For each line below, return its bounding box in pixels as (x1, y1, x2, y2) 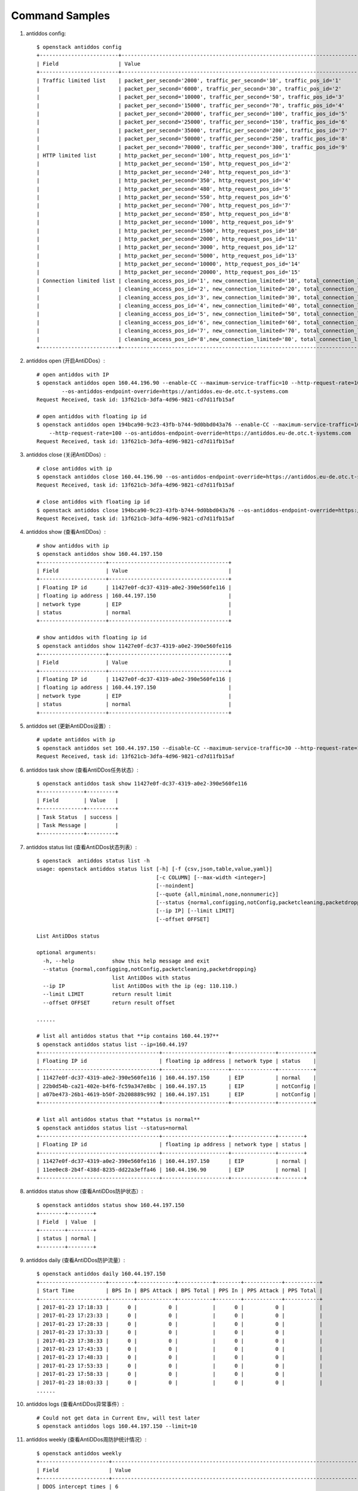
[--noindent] (156, 883, 194, 889)
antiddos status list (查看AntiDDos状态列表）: (26, 843, 137, 850)
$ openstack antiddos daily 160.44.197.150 (36, 1270, 166, 1277)
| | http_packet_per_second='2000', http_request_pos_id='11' (36, 236, 298, 242)
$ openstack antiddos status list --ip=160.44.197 (36, 1041, 188, 1048)
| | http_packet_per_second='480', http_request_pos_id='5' (36, 185, 292, 192)
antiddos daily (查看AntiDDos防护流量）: (26, 1257, 125, 1264)
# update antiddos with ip (36, 737, 116, 743)
